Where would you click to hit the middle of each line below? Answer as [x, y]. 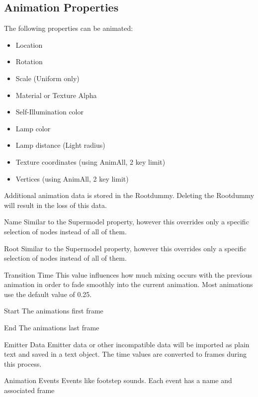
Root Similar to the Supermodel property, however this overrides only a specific [125, 248]
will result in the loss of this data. [55, 205]
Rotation [29, 61]
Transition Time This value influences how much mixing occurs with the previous [128, 274]
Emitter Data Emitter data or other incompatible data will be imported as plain [127, 344]
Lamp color [33, 128]
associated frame [29, 390]
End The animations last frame [52, 328]
